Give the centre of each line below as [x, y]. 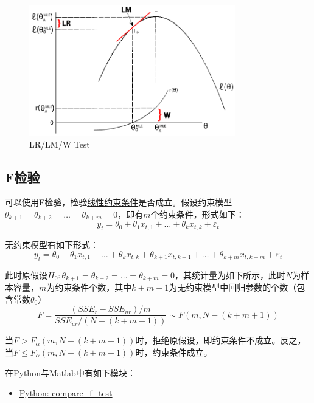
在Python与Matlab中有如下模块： [70, 372]
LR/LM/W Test [60, 144]
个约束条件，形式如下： [197, 214]
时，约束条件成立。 [174, 352]
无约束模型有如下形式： [52, 245]
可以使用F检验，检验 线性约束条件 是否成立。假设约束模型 [119, 202]
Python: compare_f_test [66, 393]
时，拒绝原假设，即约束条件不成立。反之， [221, 340]
